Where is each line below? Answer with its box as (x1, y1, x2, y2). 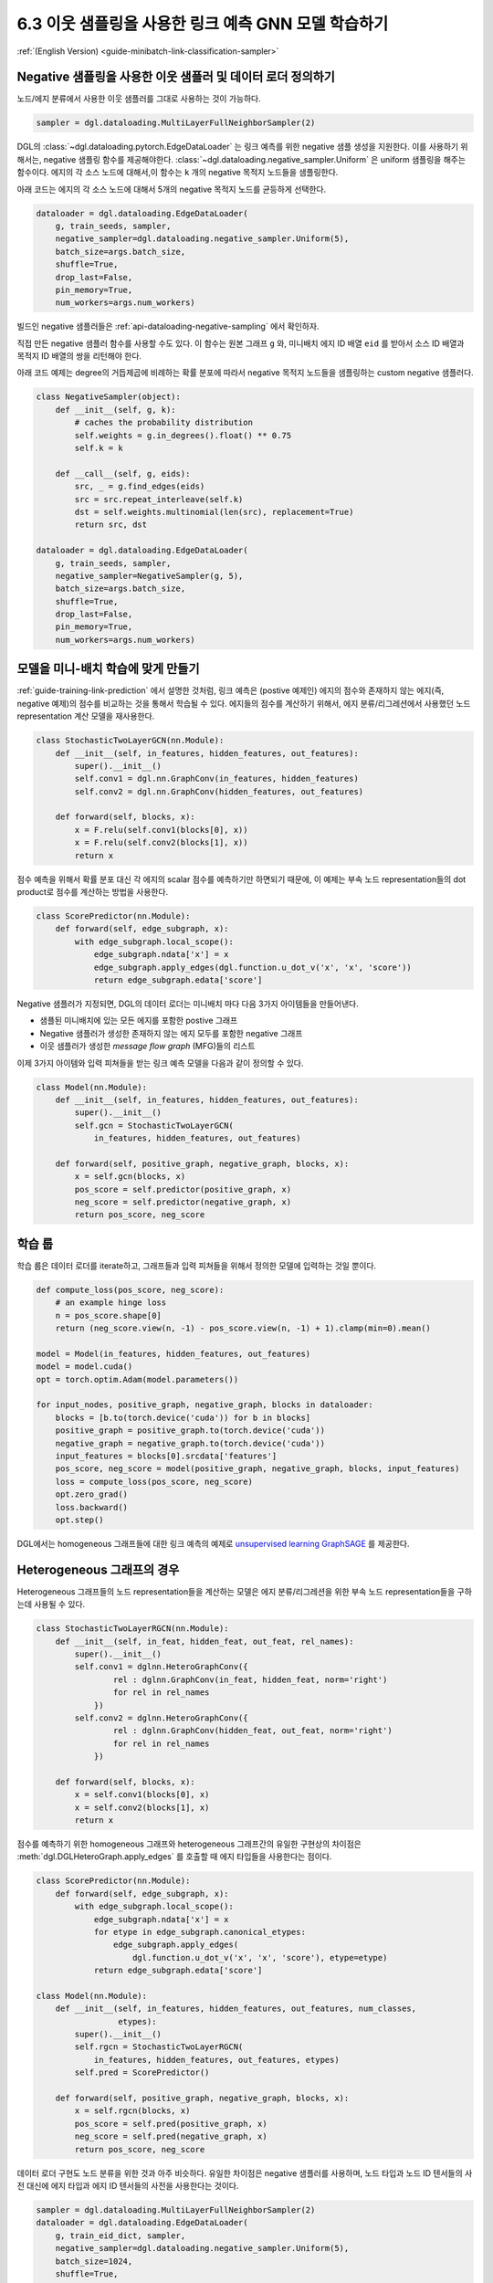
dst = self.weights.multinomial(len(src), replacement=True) (74, 507, 354, 517)
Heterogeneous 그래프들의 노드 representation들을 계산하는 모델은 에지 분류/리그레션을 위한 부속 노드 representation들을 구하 (16, 1585, 472, 1597)
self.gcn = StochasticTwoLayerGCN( (74, 1120, 235, 1131)
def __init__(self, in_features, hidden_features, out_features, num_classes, (55, 2004, 417, 2014)
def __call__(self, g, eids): (55, 468, 191, 479)
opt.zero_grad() (55, 1489, 128, 1499)
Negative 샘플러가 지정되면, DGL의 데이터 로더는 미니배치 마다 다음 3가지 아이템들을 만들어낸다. (16, 998, 360, 1009)
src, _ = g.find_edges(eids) (74, 481, 205, 492)
